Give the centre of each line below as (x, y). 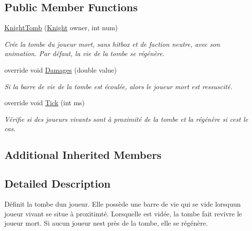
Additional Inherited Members (83, 155)
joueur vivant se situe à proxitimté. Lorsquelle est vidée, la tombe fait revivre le (123, 213)
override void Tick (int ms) (45, 103)
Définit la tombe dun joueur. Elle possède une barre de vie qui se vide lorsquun (123, 203)
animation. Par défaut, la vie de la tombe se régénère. (85, 53)
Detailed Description (58, 183)
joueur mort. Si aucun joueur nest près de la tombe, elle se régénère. (106, 223)
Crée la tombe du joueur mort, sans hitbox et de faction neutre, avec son (112, 44)
